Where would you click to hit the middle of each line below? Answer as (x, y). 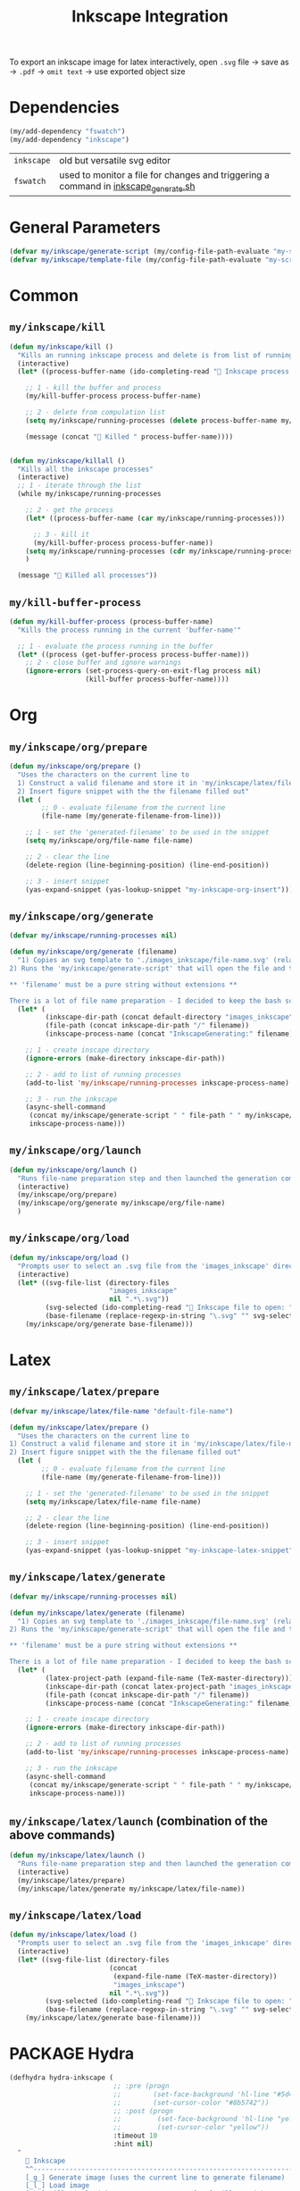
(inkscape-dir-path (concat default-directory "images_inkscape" (169, 1017)
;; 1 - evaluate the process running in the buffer (116, 646)
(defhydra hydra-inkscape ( (62, 2078)
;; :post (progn (143, 2111)
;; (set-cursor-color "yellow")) (191, 2128)
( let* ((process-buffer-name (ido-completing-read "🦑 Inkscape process (154, 372)
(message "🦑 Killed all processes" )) (87, 575)
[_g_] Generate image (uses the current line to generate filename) (155, 2178)
